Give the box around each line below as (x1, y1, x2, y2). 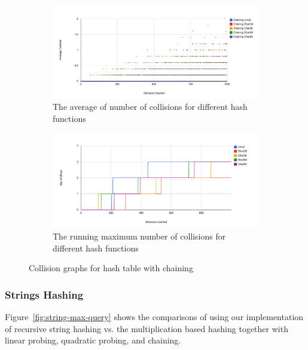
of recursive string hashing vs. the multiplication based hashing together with (5, 322, 288, 334)
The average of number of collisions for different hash (53, 100, 248, 113)
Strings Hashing (5, 287, 84, 302)
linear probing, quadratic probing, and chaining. (5, 334, 181, 346)
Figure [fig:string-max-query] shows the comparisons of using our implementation (5, 311, 304, 323)
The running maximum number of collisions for (53, 230, 226, 242)
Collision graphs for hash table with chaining (29, 262, 193, 274)
